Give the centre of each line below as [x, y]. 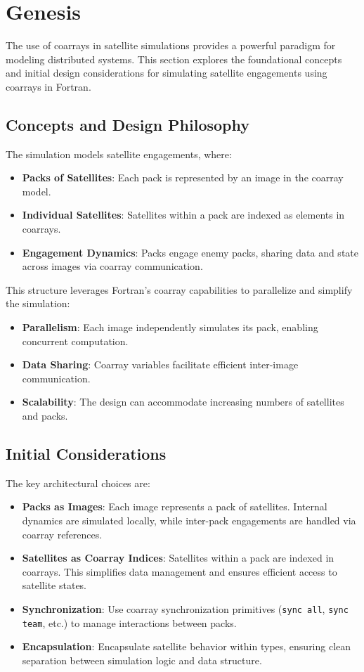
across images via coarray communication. [112, 266]
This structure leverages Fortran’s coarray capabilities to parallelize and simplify [179, 289]
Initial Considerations [86, 453]
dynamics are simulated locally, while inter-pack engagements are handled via [189, 520]
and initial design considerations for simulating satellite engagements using [167, 73]
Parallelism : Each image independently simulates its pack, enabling [170, 327]
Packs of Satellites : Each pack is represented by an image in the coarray [183, 177]
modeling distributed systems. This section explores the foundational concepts [174, 59]
